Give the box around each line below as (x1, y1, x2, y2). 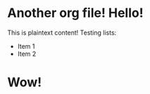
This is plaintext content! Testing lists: (7, 28, 117, 37)
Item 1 (17, 42, 35, 50)
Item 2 (17, 49, 37, 58)
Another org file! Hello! (7, 5, 144, 21)
